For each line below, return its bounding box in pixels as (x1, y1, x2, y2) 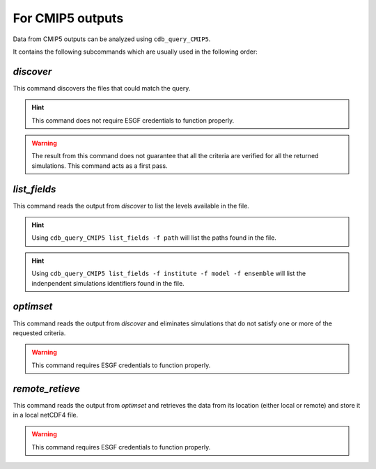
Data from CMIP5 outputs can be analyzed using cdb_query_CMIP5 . (13, 35, 211, 43)
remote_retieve (13, 383, 80, 394)
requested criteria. (13, 328, 66, 337)
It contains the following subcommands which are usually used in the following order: (13, 47, 258, 56)
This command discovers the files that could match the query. (13, 84, 191, 92)
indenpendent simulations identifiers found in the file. (31, 279, 185, 287)
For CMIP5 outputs (13, 10, 124, 26)
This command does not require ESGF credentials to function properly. (31, 116, 235, 125)
